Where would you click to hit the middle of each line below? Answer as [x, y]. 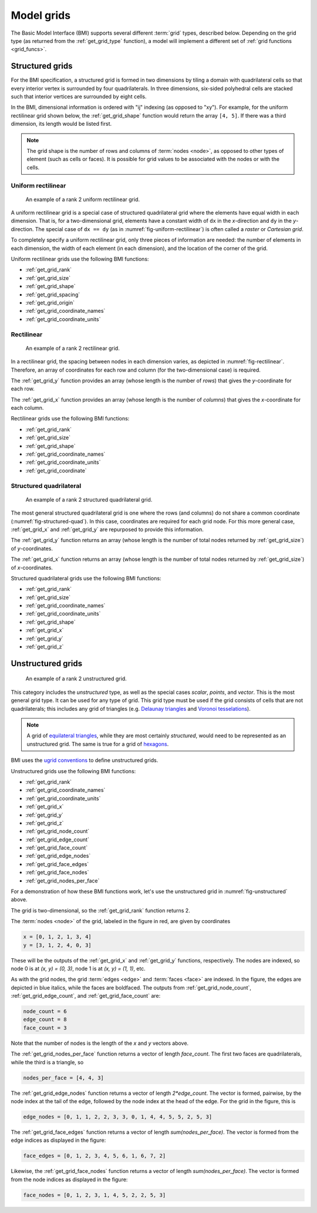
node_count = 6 [45, 1012]
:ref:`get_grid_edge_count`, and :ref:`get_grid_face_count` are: [86, 996]
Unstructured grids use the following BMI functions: [73, 771]
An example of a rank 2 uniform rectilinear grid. [83, 199]
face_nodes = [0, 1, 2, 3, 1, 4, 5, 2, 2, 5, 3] [95, 1195]
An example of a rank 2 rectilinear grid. [72, 348]
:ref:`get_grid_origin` [50, 303]
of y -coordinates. [32, 548]
